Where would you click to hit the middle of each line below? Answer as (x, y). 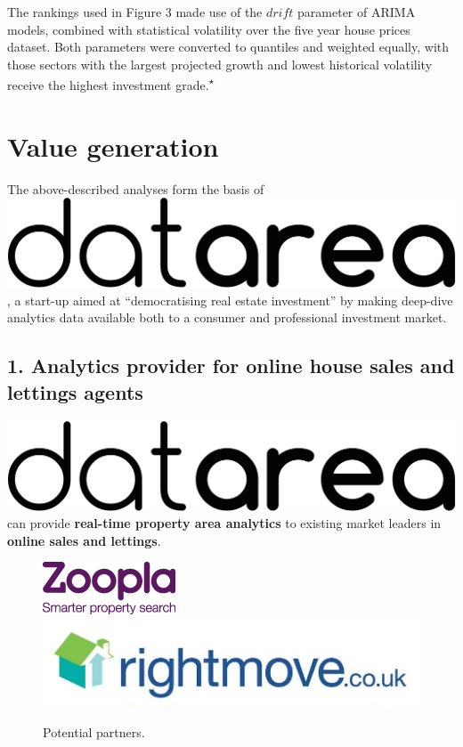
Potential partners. (94, 731)
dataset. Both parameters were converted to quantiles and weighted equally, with (228, 47)
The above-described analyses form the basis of (136, 188)
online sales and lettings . (84, 540)
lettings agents (75, 391)
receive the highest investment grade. (108, 85)
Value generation (113, 146)
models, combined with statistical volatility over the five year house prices (209, 29)
